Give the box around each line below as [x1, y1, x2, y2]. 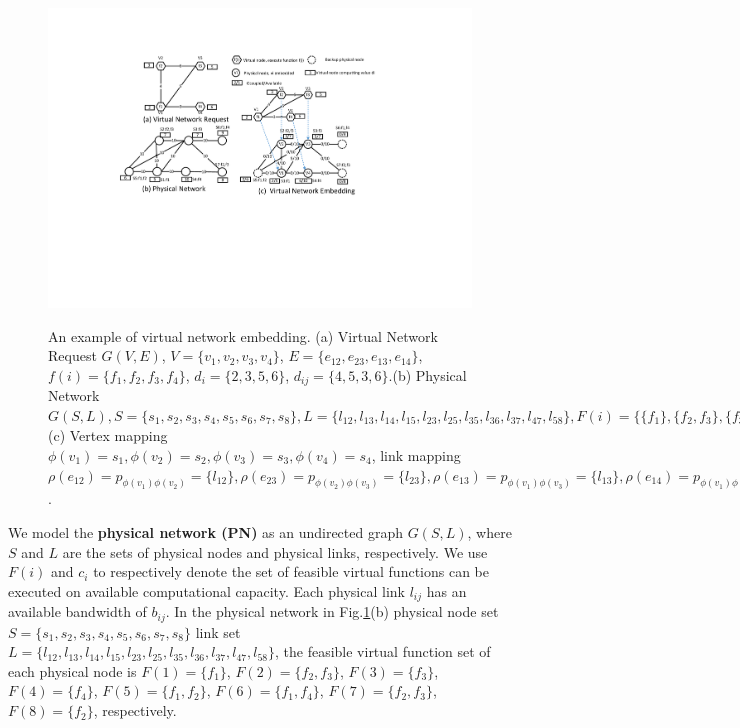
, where [467, 521, 512, 542]
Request [48, 345, 97, 366]
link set [195, 621, 241, 642]
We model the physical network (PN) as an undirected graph [8, 521, 404, 542]
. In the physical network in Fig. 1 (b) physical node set [165, 601, 499, 622]
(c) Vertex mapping [48, 425, 168, 446]
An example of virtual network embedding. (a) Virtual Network [48, 325, 438, 346]
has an [426, 580, 467, 601]
